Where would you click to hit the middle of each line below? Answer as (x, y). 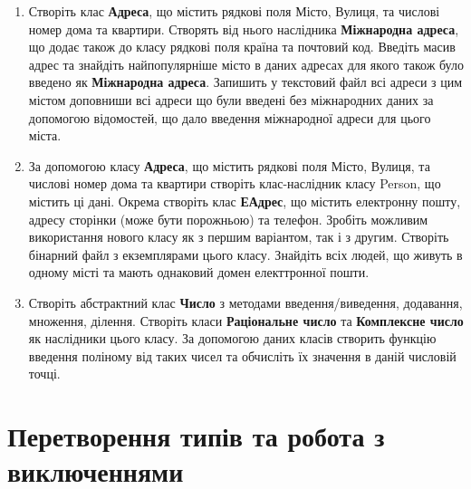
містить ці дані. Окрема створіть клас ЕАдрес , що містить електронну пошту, (245, 201)
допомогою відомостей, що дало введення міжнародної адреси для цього (230, 117)
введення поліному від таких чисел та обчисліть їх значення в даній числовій (242, 355)
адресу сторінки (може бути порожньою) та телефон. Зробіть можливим (228, 219)
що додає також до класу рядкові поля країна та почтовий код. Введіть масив (242, 47)
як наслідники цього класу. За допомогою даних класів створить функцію (232, 338)
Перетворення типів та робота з (196, 436)
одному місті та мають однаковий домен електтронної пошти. (199, 272)
